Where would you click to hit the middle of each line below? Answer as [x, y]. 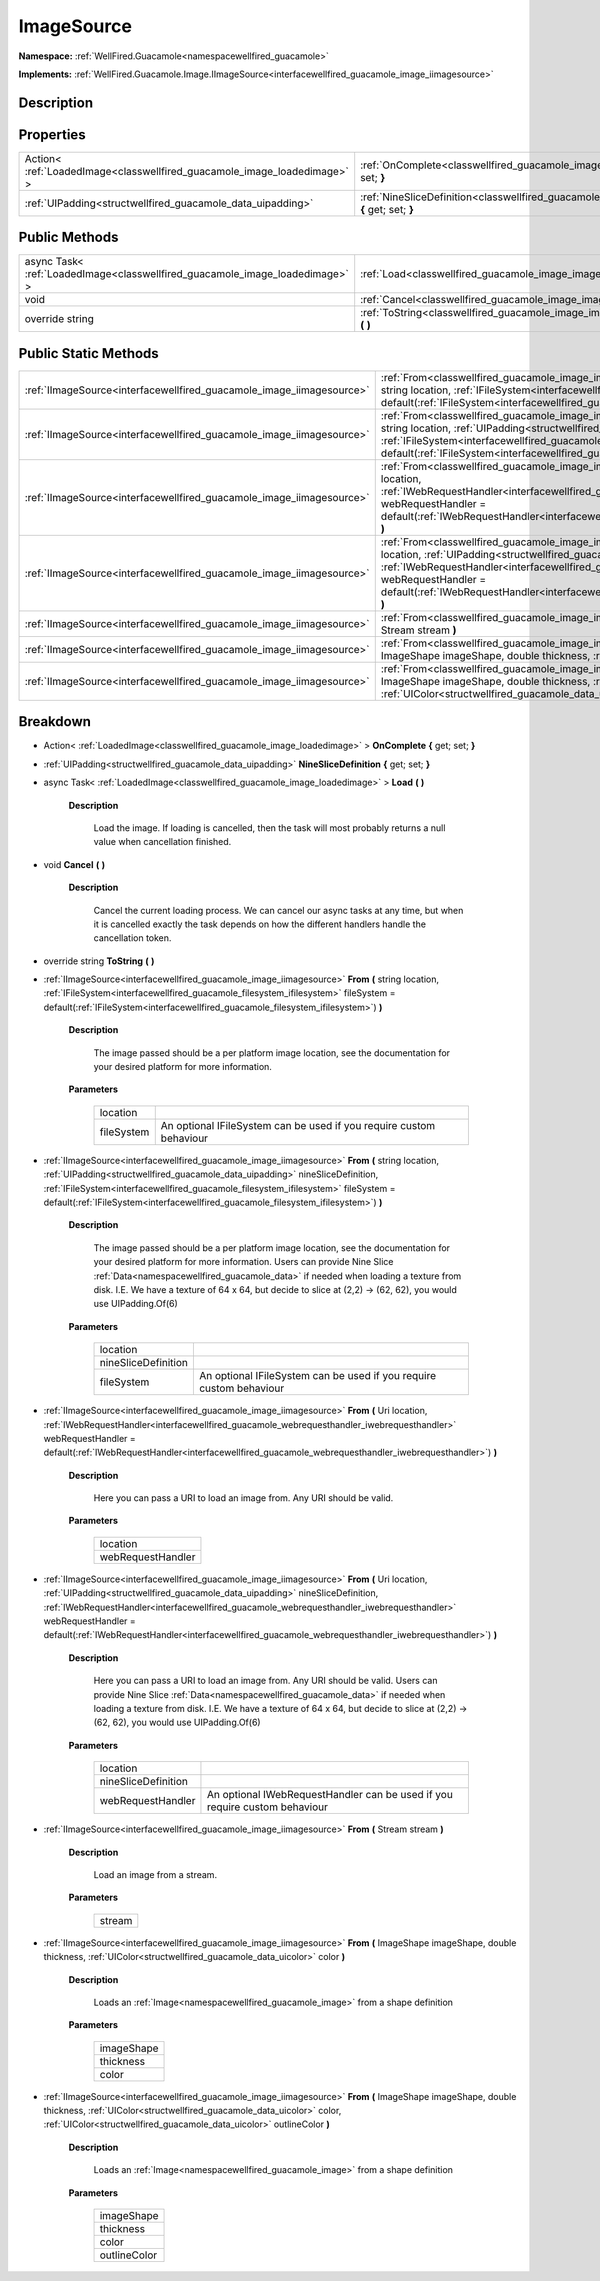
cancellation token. [132, 938]
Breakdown [55, 721]
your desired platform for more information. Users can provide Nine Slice [243, 1262]
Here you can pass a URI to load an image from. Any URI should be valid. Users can [265, 1681]
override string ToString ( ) [99, 961]
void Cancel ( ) [74, 864]
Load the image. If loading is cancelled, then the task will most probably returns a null [269, 827]
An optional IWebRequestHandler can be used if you [330, 1795]
